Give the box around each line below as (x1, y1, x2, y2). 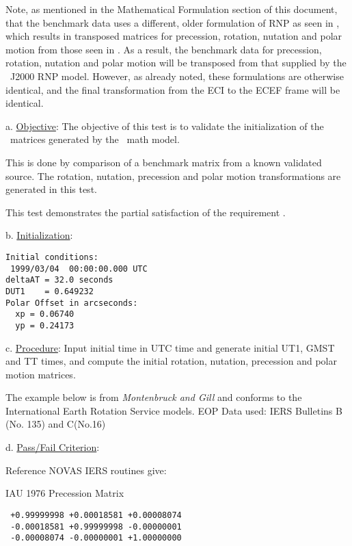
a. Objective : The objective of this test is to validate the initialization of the (5, 118, 324, 133)
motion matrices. (5, 367, 76, 381)
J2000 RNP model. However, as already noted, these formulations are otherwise (10, 68, 344, 83)
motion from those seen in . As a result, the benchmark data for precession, (5, 42, 322, 56)
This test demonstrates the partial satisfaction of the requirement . (5, 205, 286, 219)
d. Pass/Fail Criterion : (5, 440, 100, 454)
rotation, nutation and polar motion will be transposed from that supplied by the (5, 55, 347, 70)
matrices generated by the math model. (10, 132, 180, 146)
